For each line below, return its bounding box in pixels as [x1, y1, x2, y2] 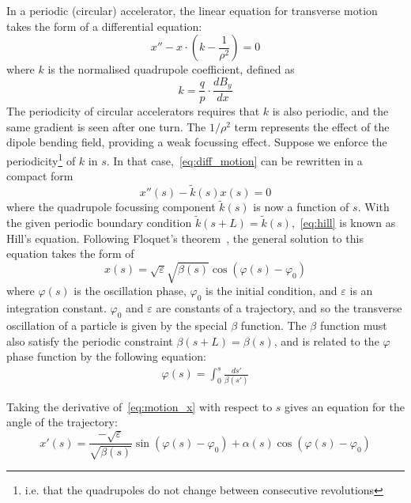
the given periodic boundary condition [6, 214, 192, 231]
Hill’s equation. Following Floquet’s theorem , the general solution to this [6, 229, 364, 246]
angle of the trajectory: [6, 414, 118, 430]
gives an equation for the [285, 398, 405, 414]
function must [319, 317, 387, 334]
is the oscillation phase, [74, 282, 187, 299]
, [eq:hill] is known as [291, 214, 396, 231]
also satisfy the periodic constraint [6, 332, 173, 349]
